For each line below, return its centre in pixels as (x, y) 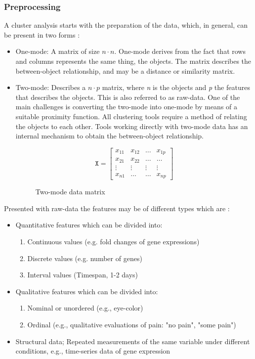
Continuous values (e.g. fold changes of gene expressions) (113, 242)
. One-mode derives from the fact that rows (180, 51)
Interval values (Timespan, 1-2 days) (83, 275)
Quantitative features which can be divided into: (89, 225)
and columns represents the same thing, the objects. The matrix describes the (133, 61)
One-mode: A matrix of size (58, 51)
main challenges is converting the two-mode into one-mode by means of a (127, 107)
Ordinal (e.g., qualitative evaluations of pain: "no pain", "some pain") (132, 324)
